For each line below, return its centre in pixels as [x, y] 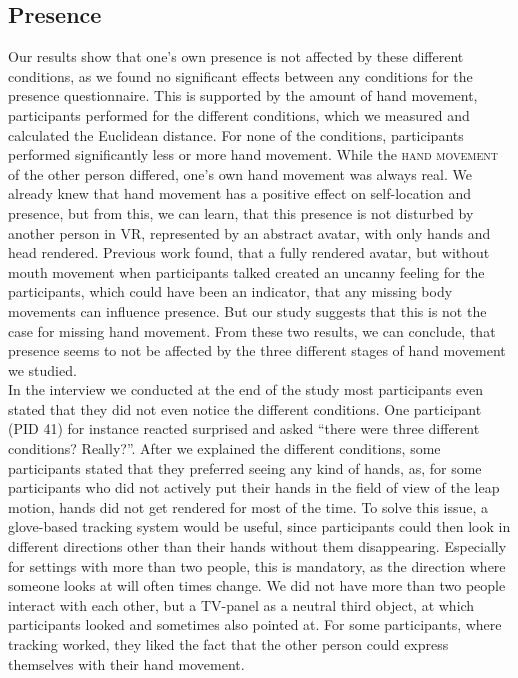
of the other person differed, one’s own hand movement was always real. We [240, 173]
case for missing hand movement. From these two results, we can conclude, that [252, 330]
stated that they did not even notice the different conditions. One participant [245, 408]
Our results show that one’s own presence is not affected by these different [236, 56]
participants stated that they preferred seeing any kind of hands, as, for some [245, 467]
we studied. [42, 369]
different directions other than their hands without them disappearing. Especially [257, 546]
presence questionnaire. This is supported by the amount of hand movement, [243, 95]
